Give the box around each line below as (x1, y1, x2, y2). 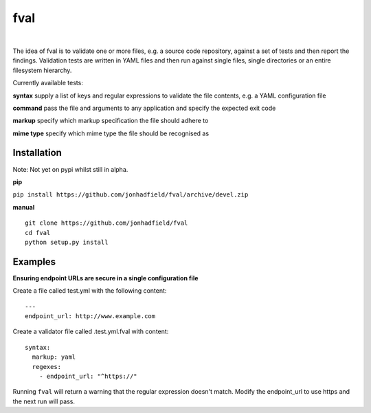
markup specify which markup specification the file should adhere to (12, 117, 209, 125)
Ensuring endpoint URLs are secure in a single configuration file (12, 274, 199, 282)
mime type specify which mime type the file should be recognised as (12, 129, 210, 137)
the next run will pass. (12, 397, 76, 405)
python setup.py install (25, 238, 109, 246)
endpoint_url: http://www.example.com (25, 313, 156, 320)
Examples (12, 256, 56, 267)
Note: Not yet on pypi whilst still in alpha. (12, 165, 128, 173)
